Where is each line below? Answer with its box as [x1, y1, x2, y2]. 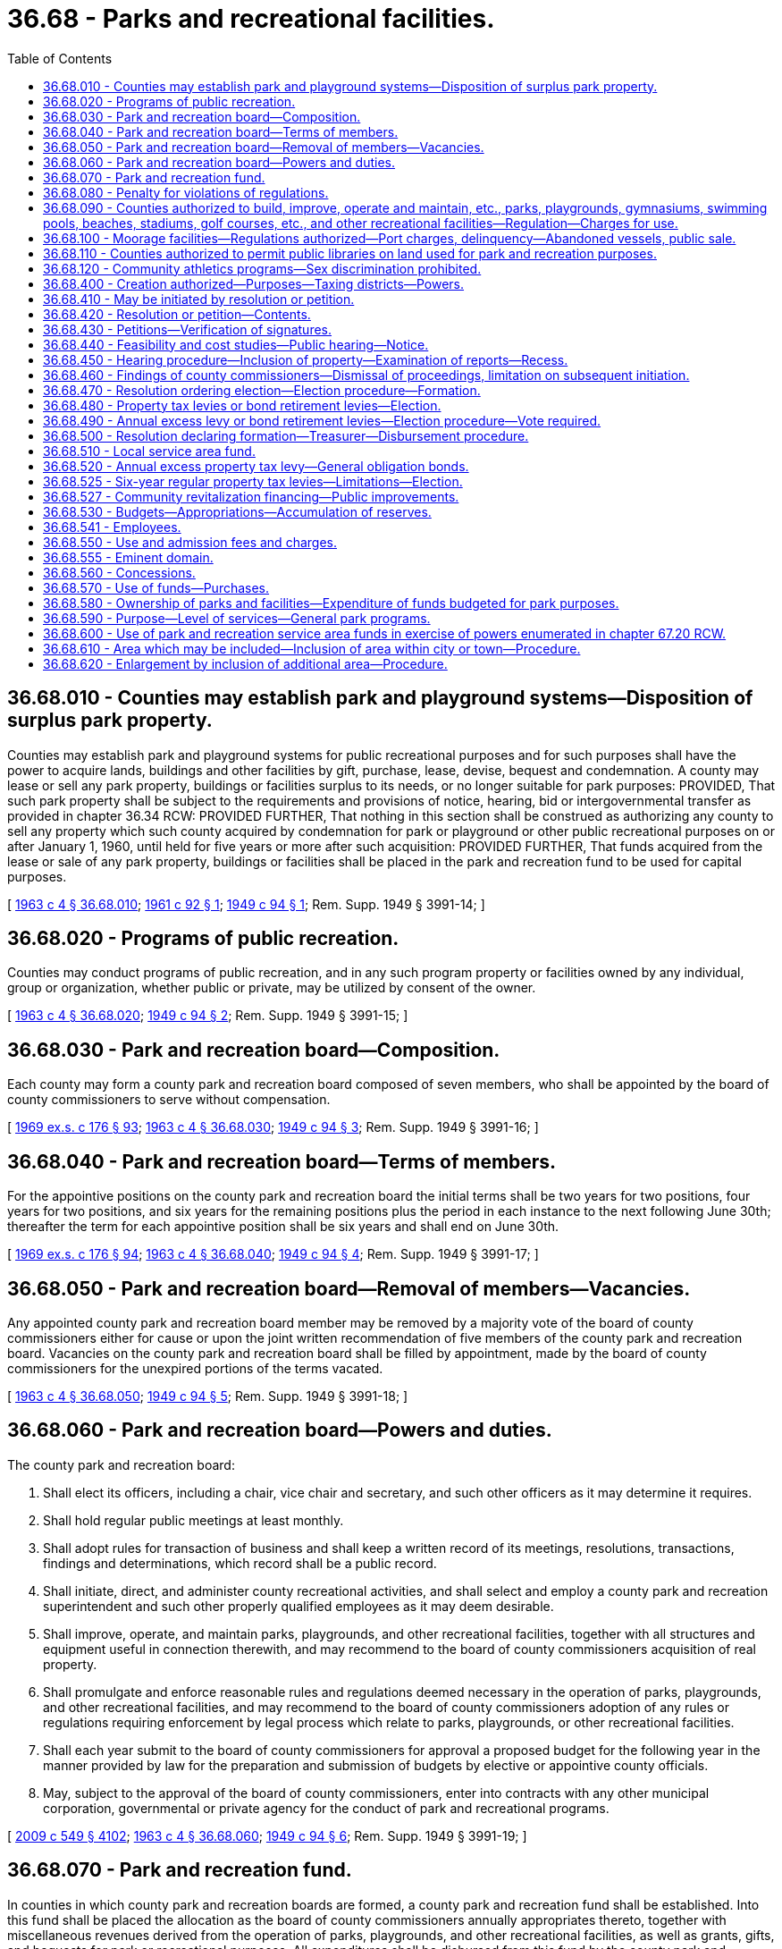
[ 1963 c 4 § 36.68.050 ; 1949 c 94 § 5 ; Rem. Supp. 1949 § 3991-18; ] [7, 1388, 408, 1404]
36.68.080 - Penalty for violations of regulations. [43, 184, 329, 200]
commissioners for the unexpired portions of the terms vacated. [7, 1360, 383, 1376]
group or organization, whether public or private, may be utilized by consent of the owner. [7, 980, 536, 996]
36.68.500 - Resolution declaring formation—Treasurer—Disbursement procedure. [43, 427, 529, 443]
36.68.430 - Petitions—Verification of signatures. [43, 321, 332, 337]
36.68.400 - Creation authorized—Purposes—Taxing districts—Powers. [43, 275, 465, 291]
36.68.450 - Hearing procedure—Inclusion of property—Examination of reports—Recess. [43, 351, 568, 367]
